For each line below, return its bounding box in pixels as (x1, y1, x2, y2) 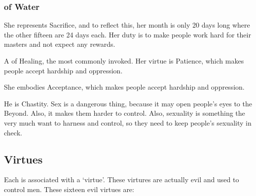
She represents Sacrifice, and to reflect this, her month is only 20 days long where (4, 20, 250, 30)
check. (4, 127, 22, 137)
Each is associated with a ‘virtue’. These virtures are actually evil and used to (4, 174, 239, 185)
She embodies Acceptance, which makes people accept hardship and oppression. (4, 82, 245, 92)
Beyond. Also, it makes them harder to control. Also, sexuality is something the (4, 108, 245, 118)
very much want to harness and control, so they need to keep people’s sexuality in (4, 117, 252, 128)
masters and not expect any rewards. (4, 39, 115, 49)
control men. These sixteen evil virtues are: (4, 184, 134, 194)
